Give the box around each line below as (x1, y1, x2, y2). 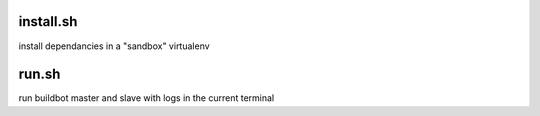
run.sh (18, 66, 61, 83)
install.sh (18, 13, 78, 30)
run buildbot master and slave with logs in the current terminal (18, 92, 275, 104)
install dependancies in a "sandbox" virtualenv (18, 40, 210, 52)
